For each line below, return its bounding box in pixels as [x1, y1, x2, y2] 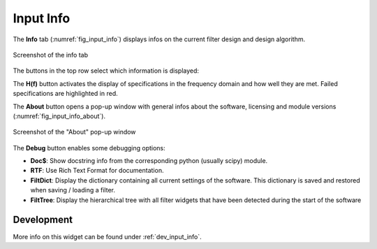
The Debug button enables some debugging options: [13, 143, 165, 152]
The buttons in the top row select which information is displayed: [13, 66, 199, 75]
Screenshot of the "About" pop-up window [13, 128, 136, 136]
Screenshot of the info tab [13, 50, 89, 59]
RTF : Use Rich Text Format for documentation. [30, 166, 164, 175]
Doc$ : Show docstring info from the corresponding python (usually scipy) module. [30, 157, 268, 165]
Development [13, 214, 73, 226]
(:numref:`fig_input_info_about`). [13, 112, 106, 120]
